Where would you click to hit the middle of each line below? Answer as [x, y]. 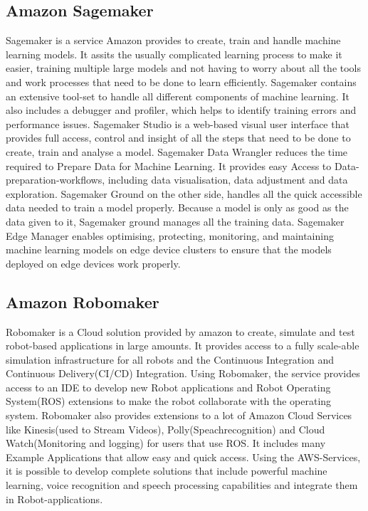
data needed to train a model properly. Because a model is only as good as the [177, 207]
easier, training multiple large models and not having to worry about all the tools [184, 68]
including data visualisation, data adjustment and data [228, 180]
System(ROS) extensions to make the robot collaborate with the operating [169, 401]
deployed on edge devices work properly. [93, 263]
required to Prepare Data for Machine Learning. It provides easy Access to [169, 165]
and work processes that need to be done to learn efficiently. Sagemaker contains [181, 81]
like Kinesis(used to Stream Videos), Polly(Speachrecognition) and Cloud [165, 429]
